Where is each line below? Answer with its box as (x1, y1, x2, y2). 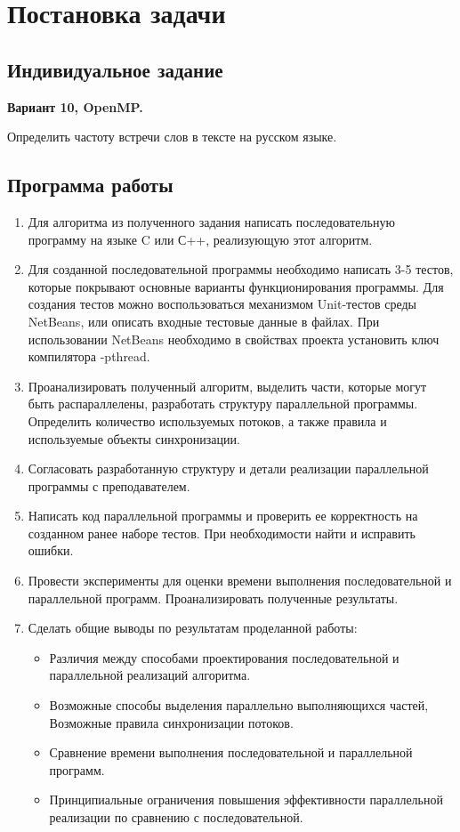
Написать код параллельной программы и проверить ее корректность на (28, 506, 418, 525)
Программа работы (7, 171, 174, 198)
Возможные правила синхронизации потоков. (49, 713, 294, 731)
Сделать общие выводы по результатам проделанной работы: (28, 618, 358, 637)
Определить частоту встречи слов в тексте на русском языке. (7, 127, 337, 146)
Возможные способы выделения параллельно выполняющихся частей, (49, 696, 429, 715)
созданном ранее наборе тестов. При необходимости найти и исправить (28, 523, 416, 542)
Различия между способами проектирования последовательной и (49, 648, 399, 666)
